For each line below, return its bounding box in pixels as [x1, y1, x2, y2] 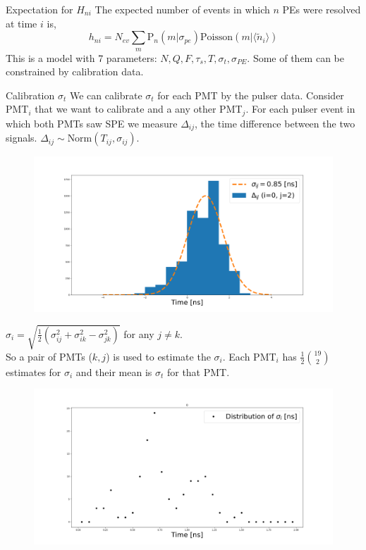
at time [6, 15, 37, 30]
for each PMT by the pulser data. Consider [157, 87, 344, 102]
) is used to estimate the [106, 349, 211, 363]
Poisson [200, 32, 233, 43]
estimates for [6, 364, 61, 379]
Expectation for [6, 2, 73, 16]
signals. [6, 130, 37, 145]
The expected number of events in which [94, 2, 270, 16]
